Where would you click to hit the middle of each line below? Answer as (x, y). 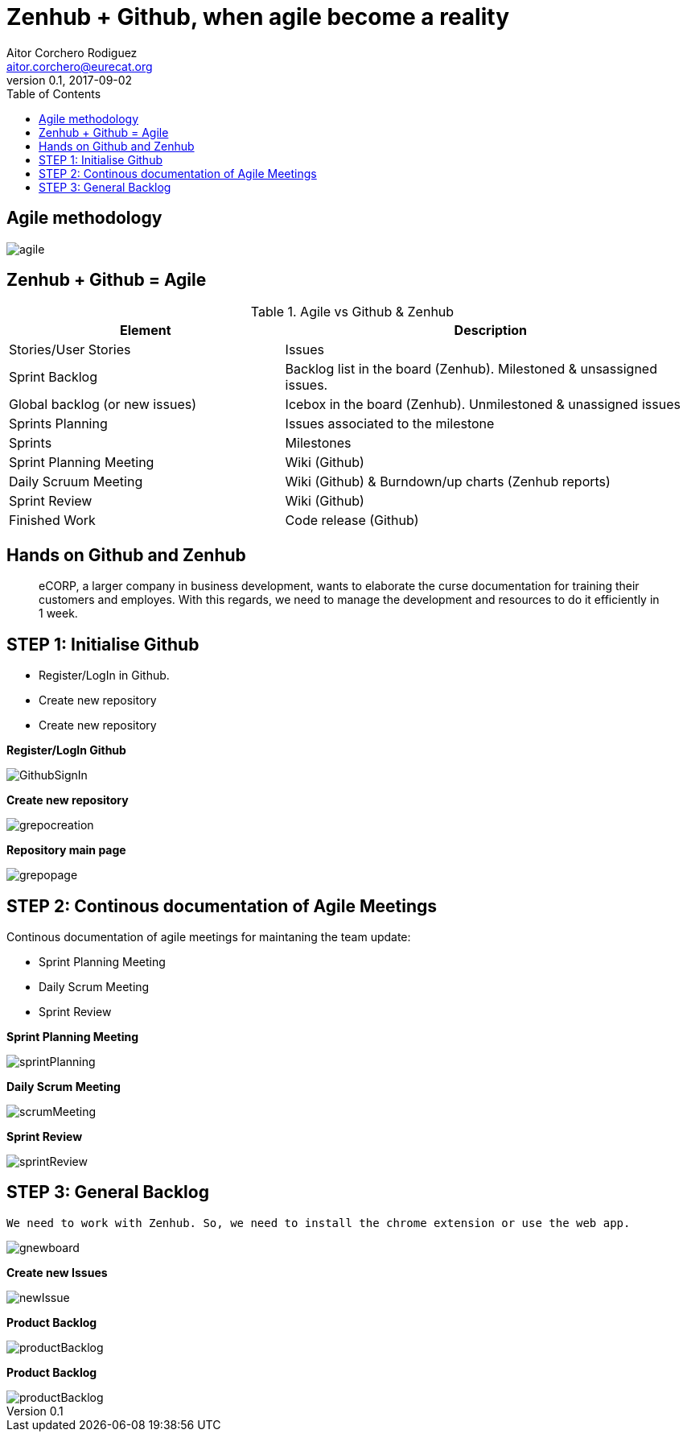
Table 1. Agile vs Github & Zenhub (352, 312)
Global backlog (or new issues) (103, 405)
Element (146, 331)
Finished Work (52, 521)
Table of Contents (54, 93)
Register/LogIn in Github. (104, 676)
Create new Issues (57, 1272)
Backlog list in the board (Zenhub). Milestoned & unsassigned (471, 369)
